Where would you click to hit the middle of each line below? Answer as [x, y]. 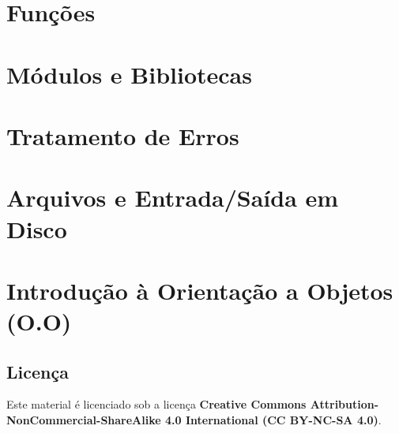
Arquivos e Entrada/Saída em [173, 198]
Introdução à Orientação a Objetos [200, 290]
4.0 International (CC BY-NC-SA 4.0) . [273, 420]
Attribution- [344, 404]
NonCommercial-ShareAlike [84, 420]
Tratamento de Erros [123, 135]
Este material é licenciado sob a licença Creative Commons [156, 404]
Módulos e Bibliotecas [129, 74]
